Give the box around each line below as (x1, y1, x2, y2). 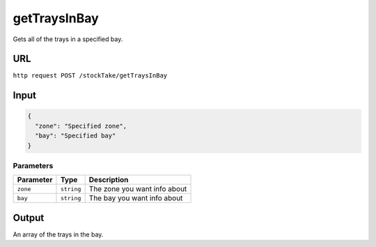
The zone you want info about (88, 184, 187, 194)
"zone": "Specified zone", (35, 122, 127, 130)
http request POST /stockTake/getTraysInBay (13, 72, 168, 80)
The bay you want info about (88, 193, 183, 203)
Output (13, 211, 45, 223)
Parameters (13, 160, 54, 170)
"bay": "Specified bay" (35, 132, 116, 140)
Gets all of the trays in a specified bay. (13, 35, 123, 43)
